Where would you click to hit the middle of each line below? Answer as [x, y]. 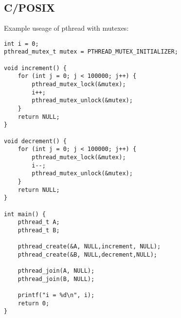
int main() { [25, 214]
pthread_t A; [39, 222]
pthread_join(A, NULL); [56, 271]
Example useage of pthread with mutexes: [66, 28]
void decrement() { [35, 141]
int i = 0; [21, 44]
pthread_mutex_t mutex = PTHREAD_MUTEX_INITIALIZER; [91, 52]
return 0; [34, 303]
